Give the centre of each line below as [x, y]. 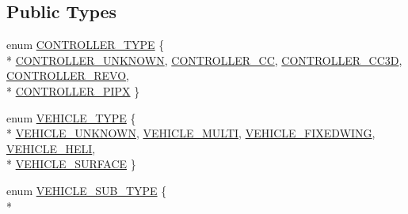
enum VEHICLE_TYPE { [71, 117]
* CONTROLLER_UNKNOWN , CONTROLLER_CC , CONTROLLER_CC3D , [204, 60]
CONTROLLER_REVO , [68, 75]
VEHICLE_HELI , [51, 148]
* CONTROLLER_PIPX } [73, 90]
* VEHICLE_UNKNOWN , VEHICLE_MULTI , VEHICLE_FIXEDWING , [191, 133]
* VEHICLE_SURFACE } [71, 164]
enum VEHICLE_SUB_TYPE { [87, 190]
